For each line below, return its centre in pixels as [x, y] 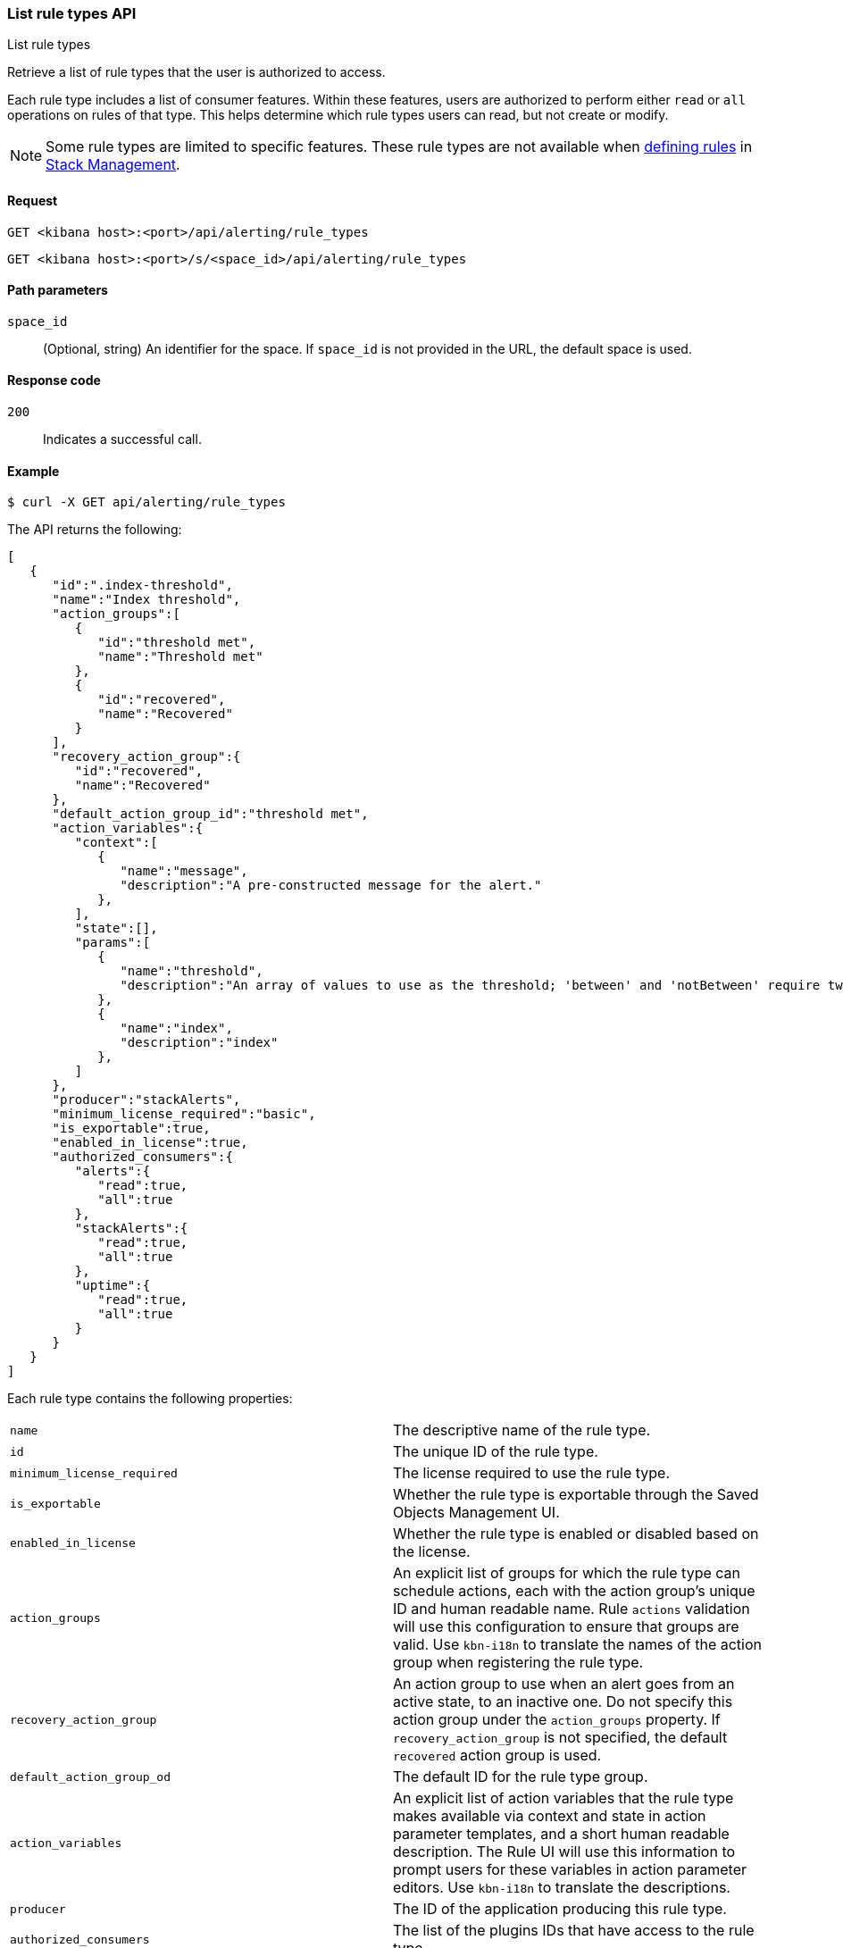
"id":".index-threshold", [142, 585]
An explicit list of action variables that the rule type [563, 1798]
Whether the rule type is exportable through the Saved [576, 1495]
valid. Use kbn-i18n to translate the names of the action [578, 1645]
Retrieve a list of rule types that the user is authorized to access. [196, 72]
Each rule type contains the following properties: [150, 1399]
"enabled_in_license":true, [150, 1143]
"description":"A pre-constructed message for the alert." [331, 886]
